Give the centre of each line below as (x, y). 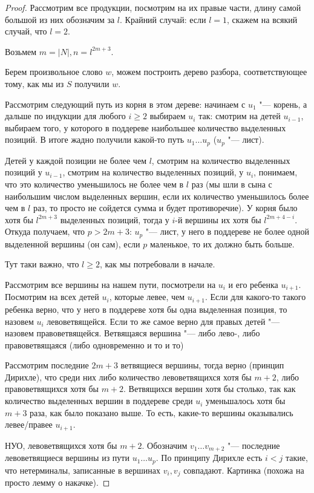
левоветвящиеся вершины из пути (67, 458)
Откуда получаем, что (45, 231)
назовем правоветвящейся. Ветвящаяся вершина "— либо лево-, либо (132, 333)
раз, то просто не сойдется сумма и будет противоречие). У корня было (165, 208)
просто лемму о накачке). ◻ (57, 482)
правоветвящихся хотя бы (52, 389)
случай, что (26, 31)
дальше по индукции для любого (65, 116)
